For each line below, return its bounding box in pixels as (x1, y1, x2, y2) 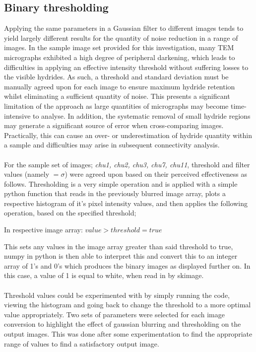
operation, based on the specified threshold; (4, 208, 136, 218)
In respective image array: (4, 224, 83, 235)
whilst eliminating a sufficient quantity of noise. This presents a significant (4, 91, 230, 101)
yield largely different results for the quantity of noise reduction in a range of (4, 32, 238, 43)
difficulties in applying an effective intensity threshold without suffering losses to (4, 62, 249, 72)
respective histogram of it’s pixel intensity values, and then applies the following (4, 198, 248, 208)
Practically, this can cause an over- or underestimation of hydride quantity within (4, 130, 252, 140)
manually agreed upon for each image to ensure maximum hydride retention (4, 81, 235, 91)
